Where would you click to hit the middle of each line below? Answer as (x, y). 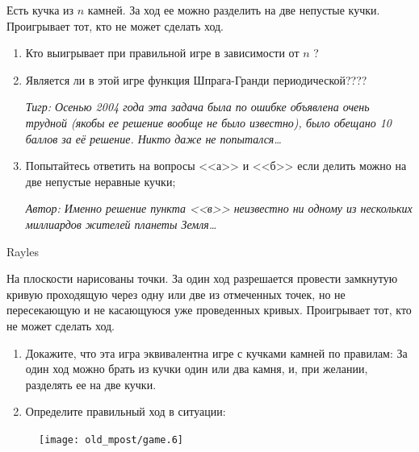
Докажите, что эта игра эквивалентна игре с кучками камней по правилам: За (216, 352)
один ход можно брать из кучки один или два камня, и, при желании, (197, 369)
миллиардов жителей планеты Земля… (121, 224)
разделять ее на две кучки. (91, 384)
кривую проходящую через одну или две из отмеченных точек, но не (176, 294)
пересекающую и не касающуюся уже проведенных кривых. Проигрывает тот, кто (209, 310)
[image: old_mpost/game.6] (111, 440)
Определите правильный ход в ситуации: (126, 411)
